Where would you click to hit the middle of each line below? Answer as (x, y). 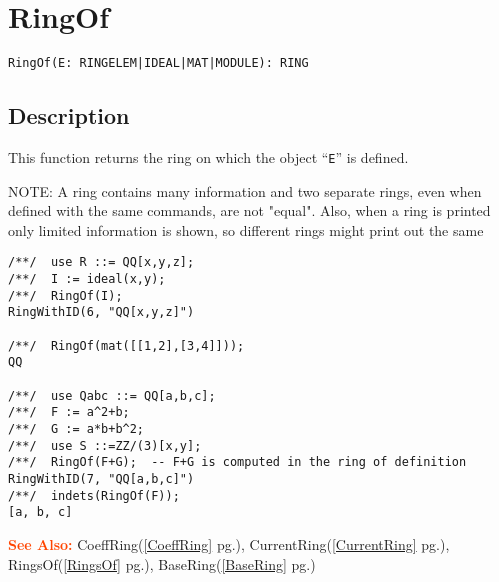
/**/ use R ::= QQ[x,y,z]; (101, 262)
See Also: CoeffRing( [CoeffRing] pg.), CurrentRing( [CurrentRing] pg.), (229, 543)
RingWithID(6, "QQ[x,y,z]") (101, 312)
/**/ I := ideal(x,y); (87, 279)
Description (69, 115)
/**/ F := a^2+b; (69, 412)
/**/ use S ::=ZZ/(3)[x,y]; (105, 445)
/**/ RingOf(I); (65, 295)
